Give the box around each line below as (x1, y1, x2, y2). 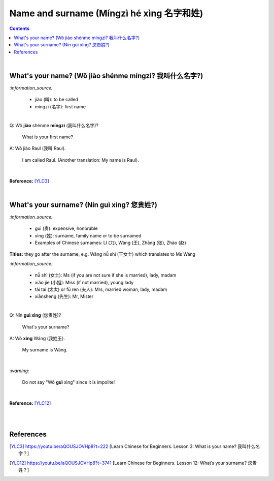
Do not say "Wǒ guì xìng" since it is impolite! (22, 379, 115, 385)
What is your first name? (22, 134, 74, 140)
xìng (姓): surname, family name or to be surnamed (35, 232, 142, 238)
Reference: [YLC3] (9, 178, 49, 184)
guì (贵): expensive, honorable (35, 225, 98, 231)
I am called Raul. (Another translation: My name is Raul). (22, 157, 139, 163)
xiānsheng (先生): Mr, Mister (35, 293, 94, 299)
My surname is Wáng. (22, 347, 68, 353)
